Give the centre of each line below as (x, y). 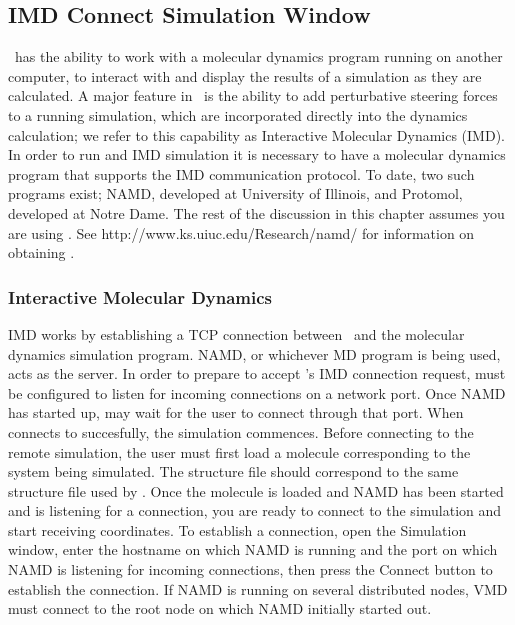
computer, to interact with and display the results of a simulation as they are (245, 75)
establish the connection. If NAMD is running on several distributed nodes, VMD (258, 588)
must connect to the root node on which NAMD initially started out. (220, 608)
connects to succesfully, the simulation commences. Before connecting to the (241, 431)
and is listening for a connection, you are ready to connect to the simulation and (255, 510)
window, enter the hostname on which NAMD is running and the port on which (253, 549)
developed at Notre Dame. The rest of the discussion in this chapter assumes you (256, 212)
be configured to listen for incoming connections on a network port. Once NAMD (257, 392)
